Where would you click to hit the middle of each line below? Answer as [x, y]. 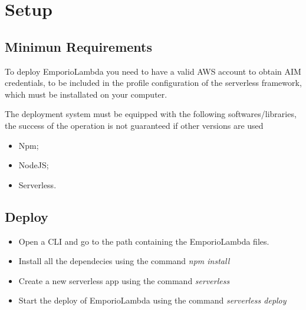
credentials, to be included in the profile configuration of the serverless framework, [153, 83]
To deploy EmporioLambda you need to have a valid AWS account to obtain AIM [153, 71]
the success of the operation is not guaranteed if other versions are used [134, 125]
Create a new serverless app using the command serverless [124, 280]
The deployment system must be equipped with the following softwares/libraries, [151, 114]
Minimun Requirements [79, 46]
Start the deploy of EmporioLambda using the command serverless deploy [152, 300]
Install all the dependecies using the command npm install [124, 261]
